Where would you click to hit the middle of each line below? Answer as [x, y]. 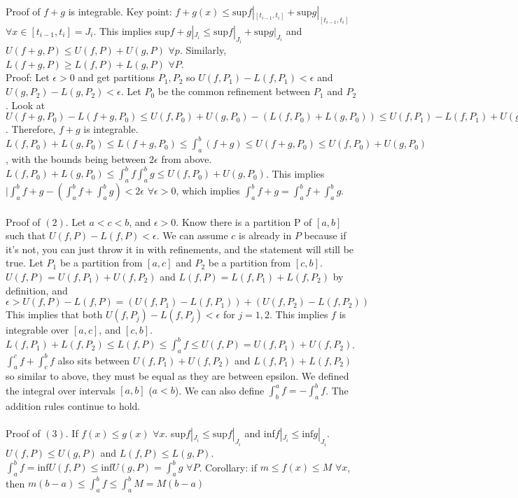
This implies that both [54, 314]
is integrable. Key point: [120, 11]
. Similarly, [203, 50]
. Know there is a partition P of [244, 221]
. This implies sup [132, 30]
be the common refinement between [234, 91]
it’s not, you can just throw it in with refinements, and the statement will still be [180, 249]
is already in [265, 235]
